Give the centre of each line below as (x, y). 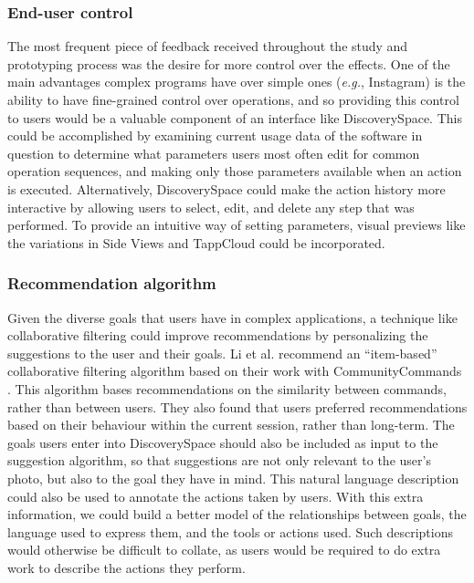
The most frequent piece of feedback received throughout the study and (208, 46)
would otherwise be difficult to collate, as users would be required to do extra (224, 550)
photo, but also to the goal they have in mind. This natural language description (233, 478)
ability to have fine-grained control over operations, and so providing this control (233, 99)
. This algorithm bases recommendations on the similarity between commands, (227, 388)
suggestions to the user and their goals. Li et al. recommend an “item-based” (222, 353)
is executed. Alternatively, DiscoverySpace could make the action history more (226, 188)
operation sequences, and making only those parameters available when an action (235, 171)
